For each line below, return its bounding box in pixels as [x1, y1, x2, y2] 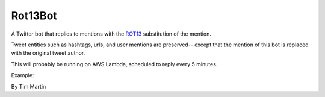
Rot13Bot [11, 9, 57, 22]
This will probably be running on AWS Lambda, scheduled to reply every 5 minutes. [11, 60, 218, 67]
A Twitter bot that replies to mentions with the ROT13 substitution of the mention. [11, 30, 212, 37]
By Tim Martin [11, 83, 46, 90]
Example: [11, 72, 34, 79]
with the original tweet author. [11, 49, 85, 57]
